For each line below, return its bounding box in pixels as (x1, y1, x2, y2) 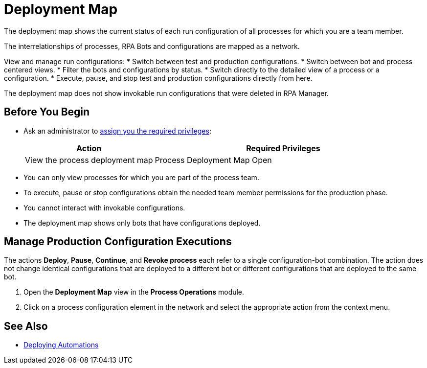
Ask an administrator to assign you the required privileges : (23, 126, 211, 135)
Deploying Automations (23, 341, 99, 349)
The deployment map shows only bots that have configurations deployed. (23, 218, 261, 227)
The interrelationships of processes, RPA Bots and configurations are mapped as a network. (4, 42, 300, 50)
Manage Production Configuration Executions (4, 235, 232, 248)
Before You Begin (4, 106, 90, 118)
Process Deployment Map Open (155, 155, 272, 165)
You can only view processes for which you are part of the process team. (23, 173, 259, 182)
